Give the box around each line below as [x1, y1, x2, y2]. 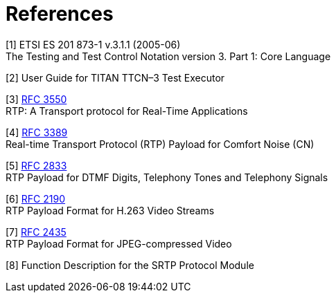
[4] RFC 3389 [6, 126, 68, 138]
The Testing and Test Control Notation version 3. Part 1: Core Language [6, 50, 331, 62]
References [6, 2, 114, 26]
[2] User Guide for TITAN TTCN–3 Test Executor [6, 71, 225, 84]
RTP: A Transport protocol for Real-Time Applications [6, 104, 248, 117]
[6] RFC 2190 [6, 192, 66, 205]
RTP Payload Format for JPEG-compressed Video [6, 237, 232, 250]
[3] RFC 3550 [6, 93, 67, 105]
